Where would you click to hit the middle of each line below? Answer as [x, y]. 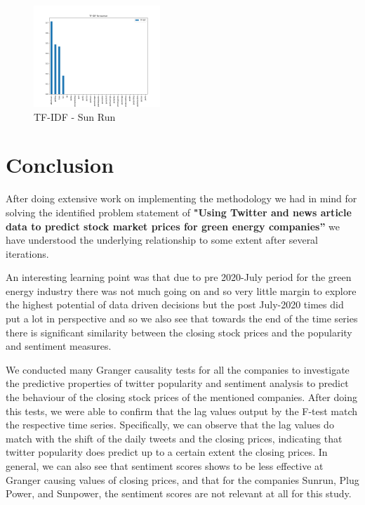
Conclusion [60, 165]
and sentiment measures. [59, 346]
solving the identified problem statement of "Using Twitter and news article [179, 212]
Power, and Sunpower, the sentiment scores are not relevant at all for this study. [179, 493]
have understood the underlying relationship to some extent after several [162, 240]
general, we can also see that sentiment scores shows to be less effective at [165, 466]
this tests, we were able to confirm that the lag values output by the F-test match [182, 411]
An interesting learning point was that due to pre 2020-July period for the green [179, 277]
